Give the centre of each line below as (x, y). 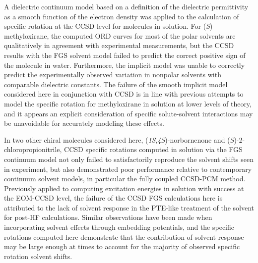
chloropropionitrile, (33, 149)
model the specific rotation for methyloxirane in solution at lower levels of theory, (128, 103)
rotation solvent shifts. (38, 256)
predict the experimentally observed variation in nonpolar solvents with (113, 75)
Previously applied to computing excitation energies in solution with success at (124, 188)
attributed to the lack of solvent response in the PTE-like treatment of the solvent (129, 207)
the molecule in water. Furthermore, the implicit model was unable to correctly (125, 65)
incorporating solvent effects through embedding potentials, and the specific (119, 227)
